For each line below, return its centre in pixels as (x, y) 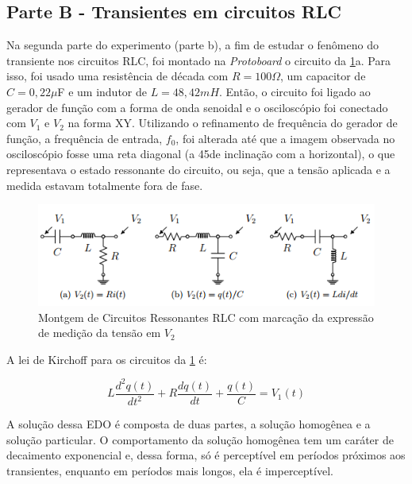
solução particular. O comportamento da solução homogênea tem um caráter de (200, 439)
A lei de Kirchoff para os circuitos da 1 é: (107, 359)
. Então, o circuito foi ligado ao (295, 91)
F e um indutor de (102, 91)
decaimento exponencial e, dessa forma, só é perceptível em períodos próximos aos (206, 455)
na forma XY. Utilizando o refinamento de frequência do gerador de (233, 123)
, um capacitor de (323, 76)
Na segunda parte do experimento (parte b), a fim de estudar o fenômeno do (193, 45)
